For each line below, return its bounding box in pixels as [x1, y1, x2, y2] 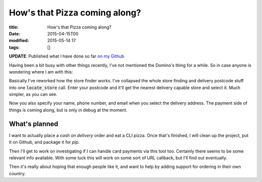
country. [9, 170, 26, 176]
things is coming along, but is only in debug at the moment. [9, 107, 128, 113]
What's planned [9, 120, 58, 128]
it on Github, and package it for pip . [9, 139, 80, 145]
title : [9, 24, 19, 30]
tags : [9, 44, 20, 50]
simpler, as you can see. [9, 91, 58, 97]
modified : [9, 38, 29, 44]
